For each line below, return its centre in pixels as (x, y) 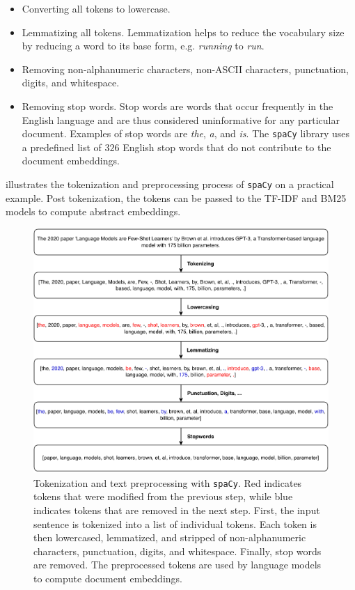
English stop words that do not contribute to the (227, 147)
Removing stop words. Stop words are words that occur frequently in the (177, 106)
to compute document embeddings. (108, 578)
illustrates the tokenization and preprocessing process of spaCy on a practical (170, 184)
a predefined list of (62, 147)
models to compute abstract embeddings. (93, 211)
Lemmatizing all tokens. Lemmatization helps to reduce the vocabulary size (183, 32)
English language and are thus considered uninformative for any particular (181, 119)
